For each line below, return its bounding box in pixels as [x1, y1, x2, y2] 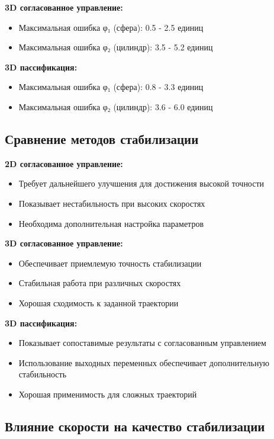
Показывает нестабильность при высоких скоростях [18, 197, 205, 209]
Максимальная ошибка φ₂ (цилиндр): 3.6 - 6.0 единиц [18, 100, 213, 113]
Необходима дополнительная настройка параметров [18, 217, 204, 229]
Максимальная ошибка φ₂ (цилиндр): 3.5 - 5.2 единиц [18, 41, 213, 53]
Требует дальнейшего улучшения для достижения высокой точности [18, 177, 265, 190]
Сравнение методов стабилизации [5, 129, 199, 148]
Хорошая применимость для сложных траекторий [18, 387, 197, 400]
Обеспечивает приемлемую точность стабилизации [18, 257, 202, 269]
